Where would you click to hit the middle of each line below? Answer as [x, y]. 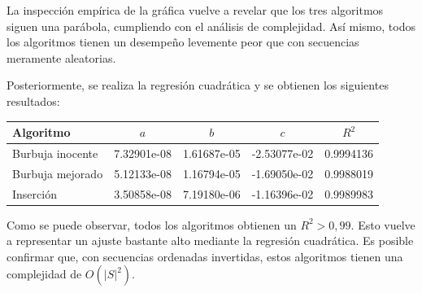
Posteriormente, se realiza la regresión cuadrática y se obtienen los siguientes [198, 85]
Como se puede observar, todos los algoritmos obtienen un [152, 224]
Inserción [35, 193]
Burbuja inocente [55, 153]
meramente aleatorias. [61, 57]
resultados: [33, 101]
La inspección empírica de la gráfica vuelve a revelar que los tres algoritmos [195, 10]
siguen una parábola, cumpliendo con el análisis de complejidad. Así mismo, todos [211, 26]
